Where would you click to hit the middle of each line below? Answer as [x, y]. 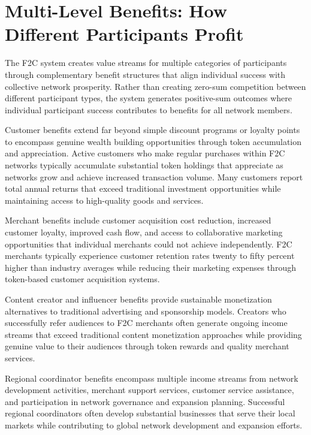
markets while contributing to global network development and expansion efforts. [154, 425]
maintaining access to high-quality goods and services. [104, 200]
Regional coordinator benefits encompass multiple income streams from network [152, 378]
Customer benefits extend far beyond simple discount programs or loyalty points [153, 130]
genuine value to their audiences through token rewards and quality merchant [147, 346]
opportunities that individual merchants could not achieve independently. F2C [149, 244]
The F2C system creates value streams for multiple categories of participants [146, 63]
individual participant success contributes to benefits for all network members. [149, 109]
